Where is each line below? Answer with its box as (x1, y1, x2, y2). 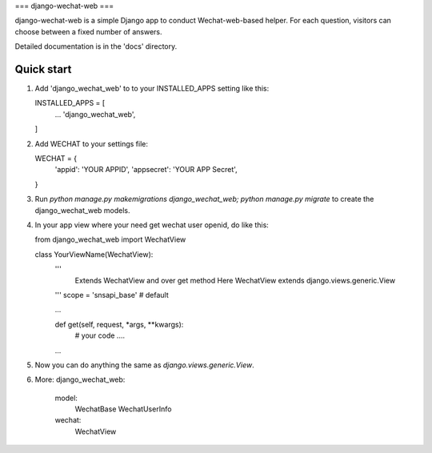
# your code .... (74, 331, 126, 340)
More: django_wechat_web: (34, 375, 126, 384)
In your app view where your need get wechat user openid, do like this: (34, 220, 270, 230)
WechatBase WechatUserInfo (74, 404, 172, 414)
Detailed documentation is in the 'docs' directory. (14, 42, 178, 51)
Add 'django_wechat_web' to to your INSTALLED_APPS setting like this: (34, 84, 270, 94)
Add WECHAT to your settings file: (34, 138, 148, 148)
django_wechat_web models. (34, 205, 131, 215)
